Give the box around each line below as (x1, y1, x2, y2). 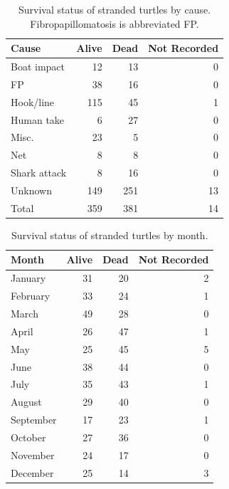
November (11, 447, 55, 462)
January (11, 270, 46, 285)
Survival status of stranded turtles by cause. (18, 2, 211, 16)
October (11, 429, 46, 444)
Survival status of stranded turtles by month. (11, 227, 208, 242)
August (11, 394, 42, 409)
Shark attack (11, 165, 67, 180)
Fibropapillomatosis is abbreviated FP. (30, 16, 199, 31)
